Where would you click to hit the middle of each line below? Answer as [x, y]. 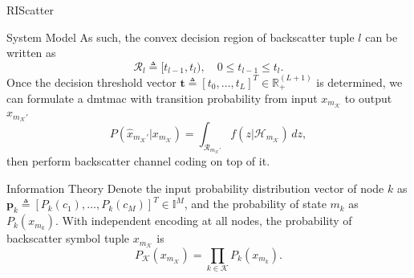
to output [368, 98]
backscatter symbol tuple [68, 238]
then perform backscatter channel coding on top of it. [138, 161]
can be [382, 37]
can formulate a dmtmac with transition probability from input [162, 98]
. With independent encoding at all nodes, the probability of [203, 221]
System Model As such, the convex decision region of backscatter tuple [181, 37]
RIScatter [30, 10]
